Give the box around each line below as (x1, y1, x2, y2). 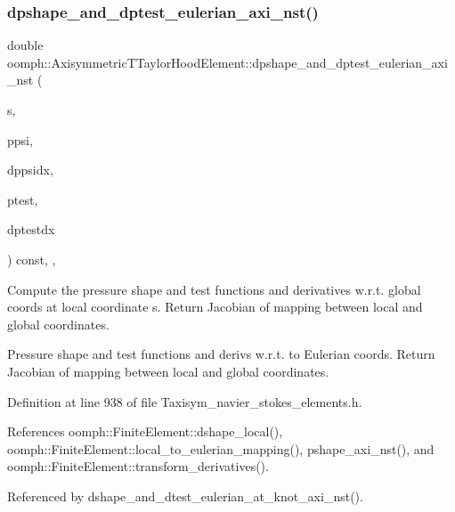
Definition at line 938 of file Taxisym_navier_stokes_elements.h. (7, 392, 362, 410)
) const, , (7, 249, 56, 268)
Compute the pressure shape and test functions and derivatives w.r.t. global (7, 280, 421, 298)
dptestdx (7, 220, 55, 239)
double (7, 36, 44, 54)
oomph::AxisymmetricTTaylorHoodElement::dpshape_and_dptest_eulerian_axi (7, 53, 448, 71)
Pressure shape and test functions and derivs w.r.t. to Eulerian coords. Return (7, 345, 435, 363)
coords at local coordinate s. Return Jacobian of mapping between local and (7, 297, 423, 316)
